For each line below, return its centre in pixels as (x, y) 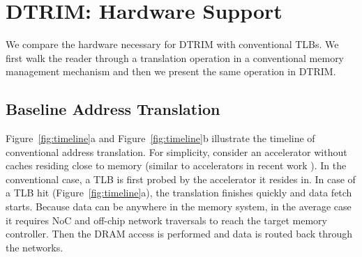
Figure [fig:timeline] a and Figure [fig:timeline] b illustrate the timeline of (160, 138)
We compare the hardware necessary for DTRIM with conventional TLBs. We (172, 44)
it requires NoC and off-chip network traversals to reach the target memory (166, 220)
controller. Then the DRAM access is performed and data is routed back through (179, 234)
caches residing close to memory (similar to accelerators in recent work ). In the (176, 165)
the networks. (35, 247)
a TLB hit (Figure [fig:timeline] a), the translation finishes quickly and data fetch (179, 193)
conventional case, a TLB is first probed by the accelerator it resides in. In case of (181, 179)
